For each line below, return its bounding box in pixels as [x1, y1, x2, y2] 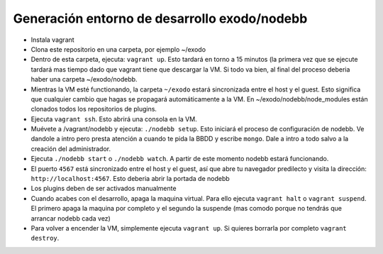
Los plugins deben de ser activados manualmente [30, 184, 177, 193]
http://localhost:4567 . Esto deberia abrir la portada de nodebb [30, 175, 230, 183]
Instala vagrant [30, 35, 74, 44]
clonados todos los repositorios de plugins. [30, 105, 157, 114]
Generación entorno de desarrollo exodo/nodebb [13, 11, 308, 26]
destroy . [30, 234, 60, 243]
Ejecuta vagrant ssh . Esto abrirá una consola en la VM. [30, 114, 198, 123]
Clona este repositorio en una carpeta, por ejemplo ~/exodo [30, 45, 206, 53]
